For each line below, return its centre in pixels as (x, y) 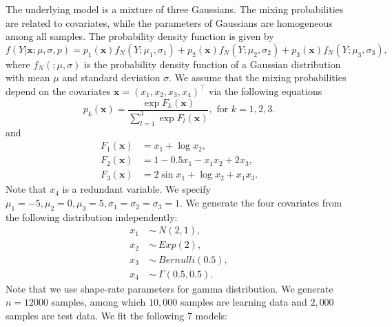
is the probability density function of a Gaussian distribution (213, 64)
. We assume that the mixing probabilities (258, 77)
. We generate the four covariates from (261, 203)
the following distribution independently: (92, 217)
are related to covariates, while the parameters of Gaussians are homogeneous (169, 22)
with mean (28, 77)
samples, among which (99, 302)
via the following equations (266, 91)
